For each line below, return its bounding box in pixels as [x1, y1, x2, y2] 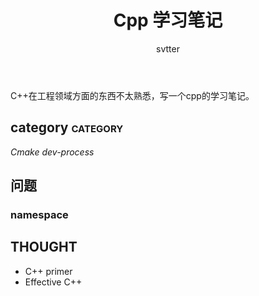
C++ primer [24, 265, 73, 277]
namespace [10, 208, 69, 222]
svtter [156, 42, 180, 55]
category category [10, 119, 124, 136]
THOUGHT [10, 239, 78, 256]
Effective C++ [24, 276, 83, 288]
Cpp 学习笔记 [113, 9, 223, 32]
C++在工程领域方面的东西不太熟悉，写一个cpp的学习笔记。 [10, 89, 255, 101]
